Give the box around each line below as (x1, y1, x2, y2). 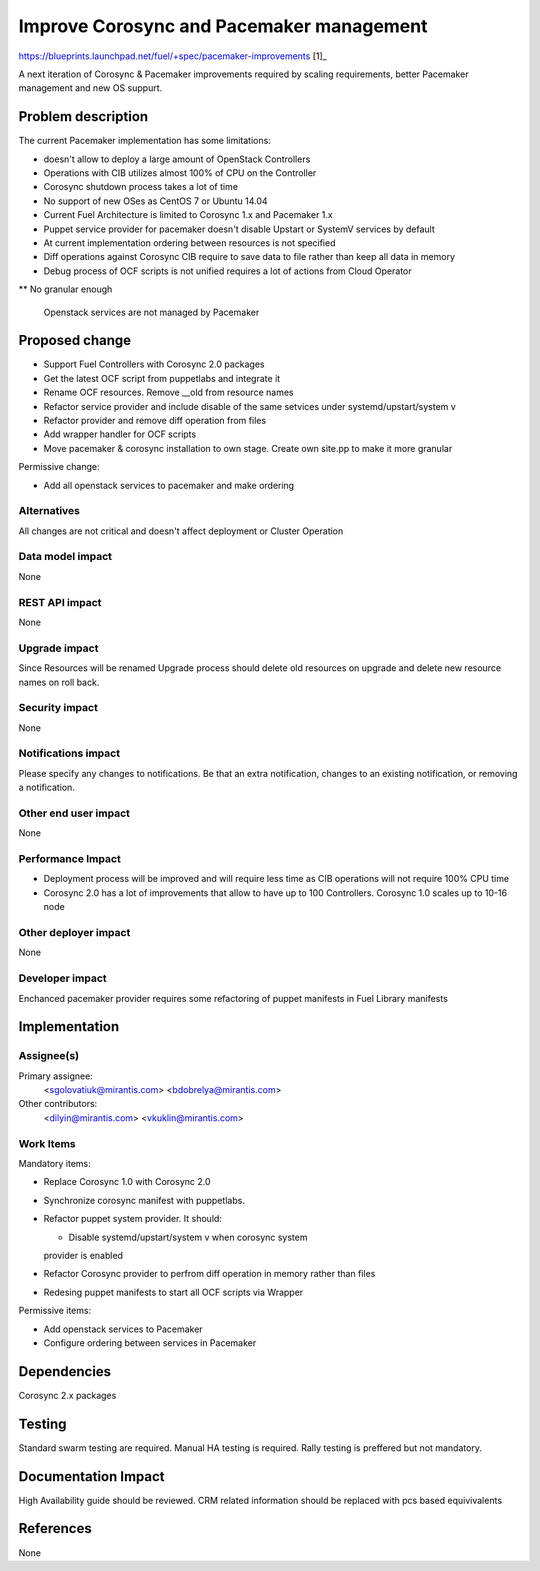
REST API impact (18, 595, 102, 609)
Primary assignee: (18, 1070, 94, 1082)
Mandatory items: (18, 1158, 92, 1169)
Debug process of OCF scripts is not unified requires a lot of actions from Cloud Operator (43, 265, 412, 277)
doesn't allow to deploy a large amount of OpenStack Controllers (43, 153, 311, 165)
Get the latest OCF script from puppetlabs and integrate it (43, 372, 281, 384)
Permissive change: (18, 461, 100, 473)
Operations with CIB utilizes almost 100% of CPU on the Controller (43, 167, 317, 179)
